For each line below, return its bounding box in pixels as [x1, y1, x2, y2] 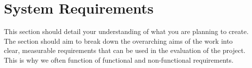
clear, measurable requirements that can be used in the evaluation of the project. [4, 45, 246, 55]
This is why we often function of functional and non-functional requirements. [4, 54, 233, 65]
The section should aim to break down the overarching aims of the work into [4, 35, 233, 46]
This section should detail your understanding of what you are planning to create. [4, 26, 249, 36]
